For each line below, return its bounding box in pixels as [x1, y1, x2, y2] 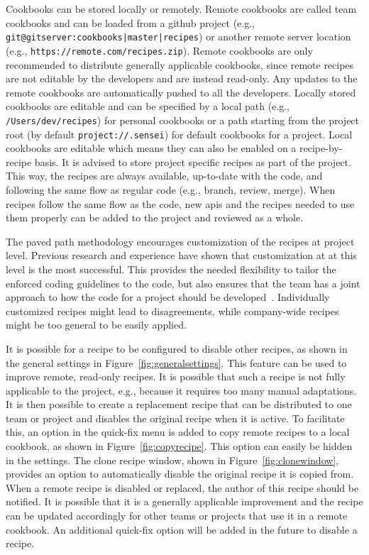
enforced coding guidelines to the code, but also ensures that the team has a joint [6, 275, 360, 290]
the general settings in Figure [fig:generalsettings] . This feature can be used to [6, 355, 347, 370]
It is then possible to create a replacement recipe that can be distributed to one [6, 397, 352, 412]
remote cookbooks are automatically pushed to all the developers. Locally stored [6, 84, 356, 99]
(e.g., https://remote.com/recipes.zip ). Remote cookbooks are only [6, 43, 313, 57]
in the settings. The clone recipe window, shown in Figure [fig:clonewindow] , [6, 452, 339, 467]
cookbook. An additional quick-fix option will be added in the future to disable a [6, 522, 358, 537]
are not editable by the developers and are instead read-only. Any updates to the [6, 71, 358, 86]
